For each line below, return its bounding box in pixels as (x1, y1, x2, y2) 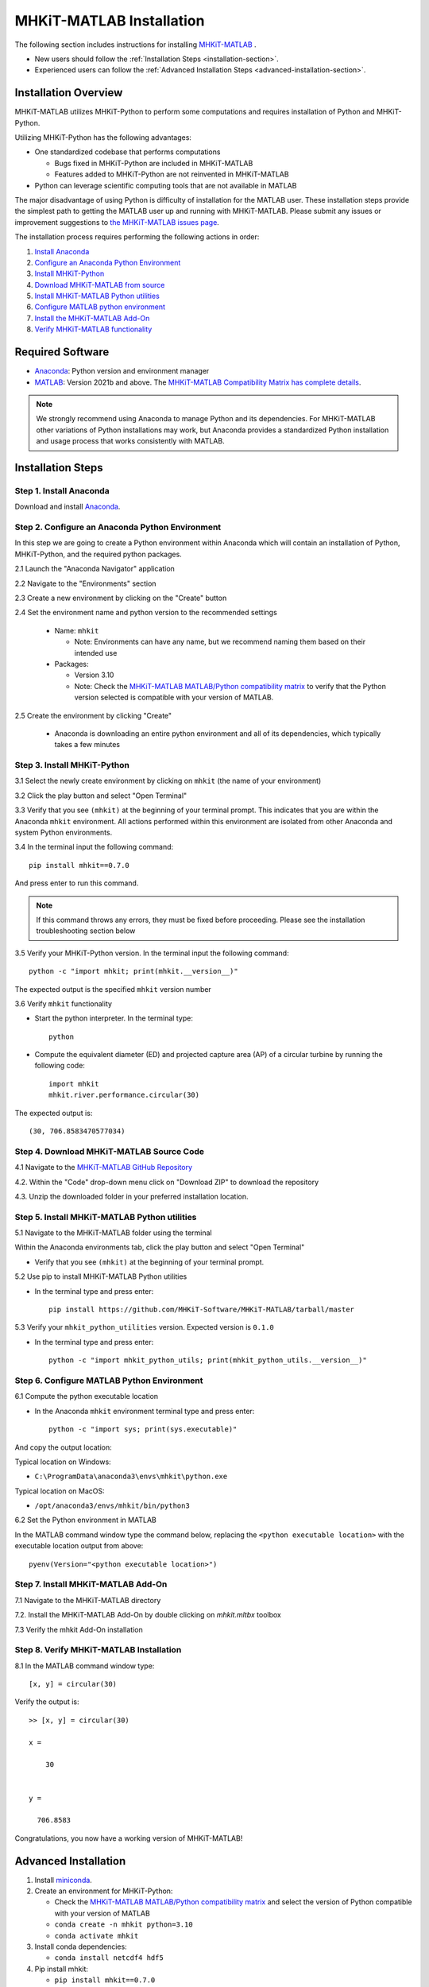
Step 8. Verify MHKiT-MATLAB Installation (14, 1644, 182, 1656)
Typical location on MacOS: (14, 1486, 105, 1496)
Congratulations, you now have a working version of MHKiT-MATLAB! (14, 1833, 243, 1843)
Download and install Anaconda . (14, 502, 121, 512)
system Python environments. (14, 827, 113, 837)
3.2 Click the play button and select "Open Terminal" (14, 791, 187, 800)
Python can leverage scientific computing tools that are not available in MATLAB (34, 180, 297, 190)
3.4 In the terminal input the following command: (14, 842, 174, 852)
